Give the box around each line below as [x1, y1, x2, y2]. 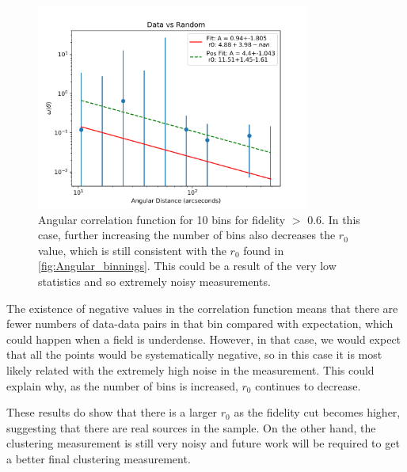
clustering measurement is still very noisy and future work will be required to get [6, 435, 400, 451]
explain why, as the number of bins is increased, [6, 377, 238, 394]
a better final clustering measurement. [6, 451, 191, 467]
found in [243, 242, 284, 258]
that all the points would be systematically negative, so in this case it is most [6, 346, 382, 363]
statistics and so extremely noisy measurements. [38, 273, 271, 290]
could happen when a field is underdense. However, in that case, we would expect [6, 330, 401, 347]
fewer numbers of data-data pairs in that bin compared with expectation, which [6, 315, 394, 332]
